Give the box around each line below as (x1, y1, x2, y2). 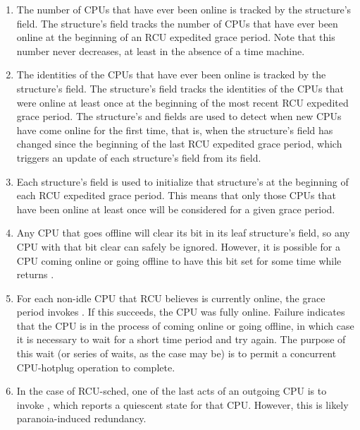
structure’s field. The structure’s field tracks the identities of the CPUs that (16, 80, 344, 95)
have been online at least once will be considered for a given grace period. (16, 201, 335, 216)
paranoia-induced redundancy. (16, 411, 147, 426)
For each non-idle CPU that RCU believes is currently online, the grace (16, 290, 325, 305)
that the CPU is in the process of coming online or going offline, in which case (16, 318, 354, 333)
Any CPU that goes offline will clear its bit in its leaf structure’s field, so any (16, 225, 350, 240)
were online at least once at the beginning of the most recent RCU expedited (16, 95, 349, 109)
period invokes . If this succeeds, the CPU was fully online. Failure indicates (16, 304, 345, 319)
